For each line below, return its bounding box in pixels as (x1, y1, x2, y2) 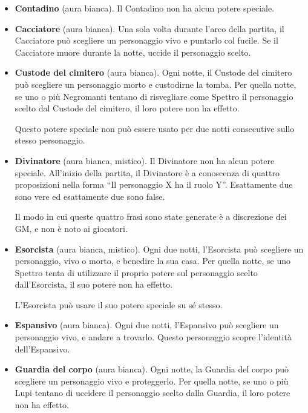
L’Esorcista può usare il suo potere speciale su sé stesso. (15, 298, 223, 311)
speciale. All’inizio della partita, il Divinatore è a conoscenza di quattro (15, 166, 280, 179)
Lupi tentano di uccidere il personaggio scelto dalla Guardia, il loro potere (15, 386, 290, 399)
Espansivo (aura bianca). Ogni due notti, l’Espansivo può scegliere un (15, 319, 279, 331)
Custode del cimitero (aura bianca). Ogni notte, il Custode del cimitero (15, 66, 292, 79)
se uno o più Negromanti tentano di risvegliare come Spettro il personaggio (15, 90, 293, 102)
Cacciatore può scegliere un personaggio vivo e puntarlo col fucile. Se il (15, 34, 278, 47)
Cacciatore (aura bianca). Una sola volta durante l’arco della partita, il (15, 22, 284, 35)
